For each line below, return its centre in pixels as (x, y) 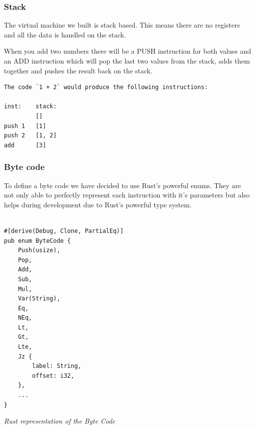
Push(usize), (39, 250)
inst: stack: (30, 107)
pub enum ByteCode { (38, 241)
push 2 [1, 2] (30, 136)
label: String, (57, 366)
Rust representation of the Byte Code (60, 421)
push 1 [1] (25, 126)
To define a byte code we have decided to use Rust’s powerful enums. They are (123, 185)
